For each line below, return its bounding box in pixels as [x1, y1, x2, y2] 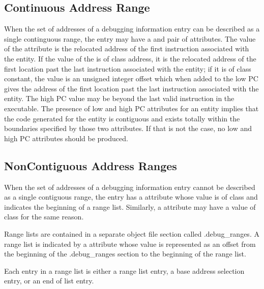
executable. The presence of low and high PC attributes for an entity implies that [4, 103, 259, 113]
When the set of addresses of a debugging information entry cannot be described [4, 181, 255, 192]
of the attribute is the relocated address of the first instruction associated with [4, 43, 249, 54]
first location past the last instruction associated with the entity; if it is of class [4, 63, 251, 74]
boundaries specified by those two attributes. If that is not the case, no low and [4, 123, 252, 134]
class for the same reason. [4, 211, 84, 222]
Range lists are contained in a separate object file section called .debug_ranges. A [4, 228, 259, 239]
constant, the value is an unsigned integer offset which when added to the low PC [4, 73, 258, 84]
